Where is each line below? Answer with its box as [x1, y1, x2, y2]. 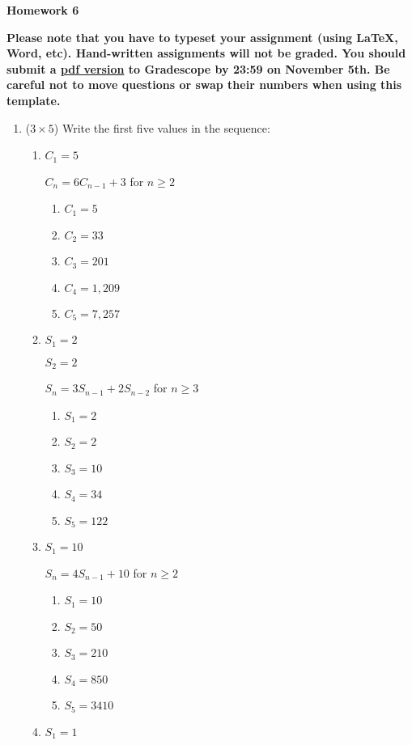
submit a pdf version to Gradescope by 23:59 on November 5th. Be [6, 60, 390, 77]
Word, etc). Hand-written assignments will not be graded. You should [6, 44, 406, 61]
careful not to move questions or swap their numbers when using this [6, 76, 402, 93]
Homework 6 [6, 2, 79, 18]
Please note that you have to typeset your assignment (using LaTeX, [6, 28, 398, 45]
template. [6, 91, 61, 108]
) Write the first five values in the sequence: [53, 119, 270, 136]
